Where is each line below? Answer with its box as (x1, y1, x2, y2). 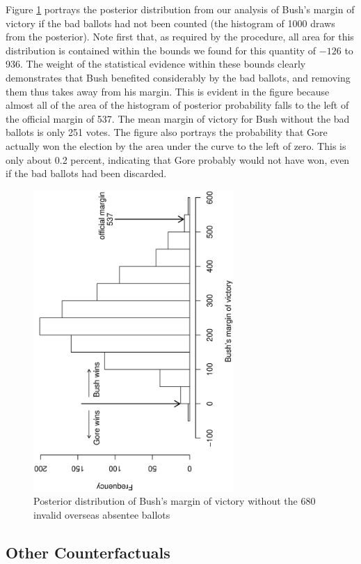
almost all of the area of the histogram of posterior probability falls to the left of (6, 98, 349, 112)
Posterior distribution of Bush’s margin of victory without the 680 (33, 494, 316, 508)
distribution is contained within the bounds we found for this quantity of (6, 43, 316, 57)
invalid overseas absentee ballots (33, 507, 170, 521)
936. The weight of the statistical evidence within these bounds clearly (6, 56, 306, 71)
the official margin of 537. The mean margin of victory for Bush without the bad (6, 111, 350, 125)
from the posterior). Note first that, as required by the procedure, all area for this (6, 29, 354, 44)
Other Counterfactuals (6, 541, 170, 563)
